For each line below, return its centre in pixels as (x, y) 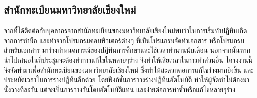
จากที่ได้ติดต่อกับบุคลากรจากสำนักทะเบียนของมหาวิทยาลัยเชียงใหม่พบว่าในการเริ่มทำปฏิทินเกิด (126, 31)
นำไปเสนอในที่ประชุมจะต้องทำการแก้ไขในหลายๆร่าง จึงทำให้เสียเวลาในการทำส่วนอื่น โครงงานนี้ (128, 60)
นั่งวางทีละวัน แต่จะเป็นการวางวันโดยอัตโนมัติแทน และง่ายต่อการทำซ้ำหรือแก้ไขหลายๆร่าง (120, 89)
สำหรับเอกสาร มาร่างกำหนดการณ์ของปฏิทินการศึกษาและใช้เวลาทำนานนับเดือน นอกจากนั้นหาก (127, 50)
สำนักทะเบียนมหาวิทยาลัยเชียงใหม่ (70, 10)
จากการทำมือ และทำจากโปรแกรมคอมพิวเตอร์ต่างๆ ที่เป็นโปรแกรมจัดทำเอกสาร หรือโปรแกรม (124, 40)
